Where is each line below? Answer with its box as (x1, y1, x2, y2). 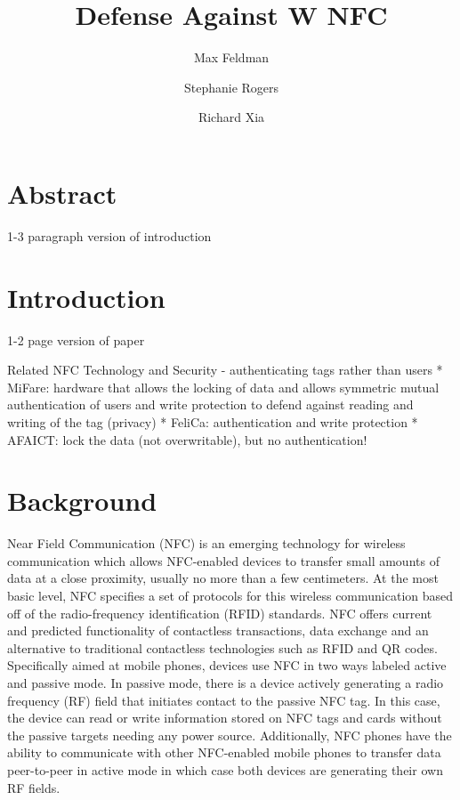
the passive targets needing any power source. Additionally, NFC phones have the (7, 725, 452, 744)
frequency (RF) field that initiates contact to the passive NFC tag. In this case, (7, 691, 440, 709)
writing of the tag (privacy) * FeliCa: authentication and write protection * (7, 412, 418, 431)
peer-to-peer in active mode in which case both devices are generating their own (7, 760, 443, 779)
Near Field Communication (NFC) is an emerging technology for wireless (7, 534, 406, 553)
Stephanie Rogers (183, 77, 279, 96)
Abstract (7, 174, 117, 211)
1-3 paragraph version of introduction (7, 226, 212, 245)
